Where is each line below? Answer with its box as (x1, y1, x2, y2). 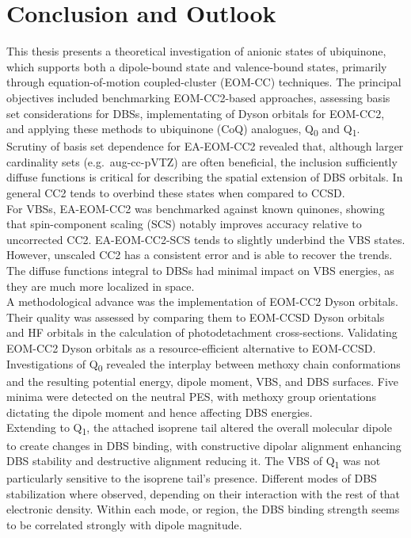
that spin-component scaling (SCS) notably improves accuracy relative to (6, 216, 362, 232)
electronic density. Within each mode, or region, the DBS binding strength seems (6, 501, 400, 517)
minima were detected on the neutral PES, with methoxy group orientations (6, 388, 376, 405)
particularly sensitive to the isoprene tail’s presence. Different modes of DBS (6, 470, 377, 486)
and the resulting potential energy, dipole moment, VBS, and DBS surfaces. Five (6, 372, 399, 389)
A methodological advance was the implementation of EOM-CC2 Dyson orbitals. (6, 293, 398, 310)
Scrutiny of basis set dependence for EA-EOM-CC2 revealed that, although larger (6, 138, 404, 155)
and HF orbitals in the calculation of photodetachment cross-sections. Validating (6, 324, 398, 341)
